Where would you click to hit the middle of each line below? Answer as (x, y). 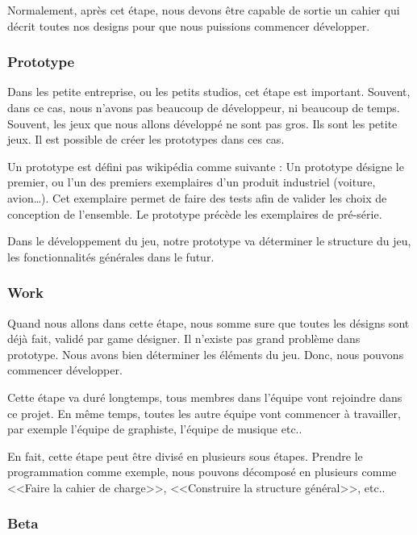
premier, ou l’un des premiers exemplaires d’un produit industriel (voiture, (192, 182)
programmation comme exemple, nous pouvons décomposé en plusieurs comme (202, 472)
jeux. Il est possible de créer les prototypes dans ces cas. (146, 139)
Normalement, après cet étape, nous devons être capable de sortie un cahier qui (204, 10)
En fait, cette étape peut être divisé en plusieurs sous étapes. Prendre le (185, 456)
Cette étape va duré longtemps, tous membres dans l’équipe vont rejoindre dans (205, 397)
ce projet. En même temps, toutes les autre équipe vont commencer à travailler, (204, 413)
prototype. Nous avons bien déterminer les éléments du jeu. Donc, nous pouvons (206, 354)
